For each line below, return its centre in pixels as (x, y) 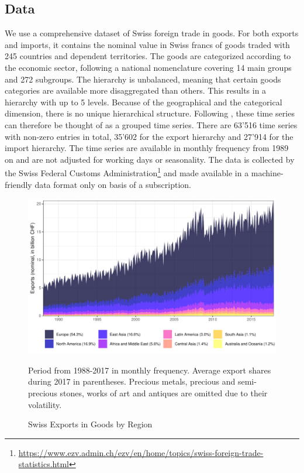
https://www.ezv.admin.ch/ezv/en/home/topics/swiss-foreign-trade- (141, 452)
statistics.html (44, 464)
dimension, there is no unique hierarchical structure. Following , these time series (150, 113)
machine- (267, 172)
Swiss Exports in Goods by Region (90, 424)
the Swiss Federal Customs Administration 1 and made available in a (127, 172)
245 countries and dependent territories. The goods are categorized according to (148, 56)
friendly (18, 184)
